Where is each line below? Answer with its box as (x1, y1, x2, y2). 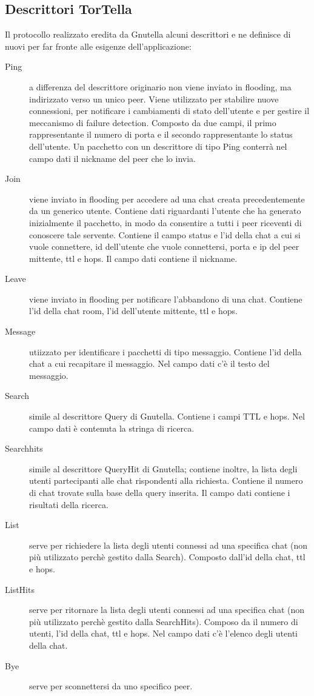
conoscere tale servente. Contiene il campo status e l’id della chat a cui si (29, 228, 301, 241)
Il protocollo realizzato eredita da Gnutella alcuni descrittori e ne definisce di (5, 28, 291, 41)
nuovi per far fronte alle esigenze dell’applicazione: (5, 39, 192, 52)
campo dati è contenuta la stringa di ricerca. (29, 421, 195, 434)
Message (5, 325, 36, 338)
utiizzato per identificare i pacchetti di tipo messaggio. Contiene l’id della (29, 345, 302, 358)
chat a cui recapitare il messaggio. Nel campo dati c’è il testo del (29, 357, 270, 370)
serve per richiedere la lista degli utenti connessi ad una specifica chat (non (29, 538, 308, 551)
